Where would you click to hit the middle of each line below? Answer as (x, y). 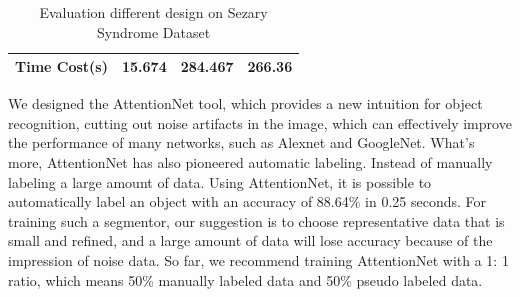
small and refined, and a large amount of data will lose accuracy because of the (250, 240)
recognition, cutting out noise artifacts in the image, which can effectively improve (260, 122)
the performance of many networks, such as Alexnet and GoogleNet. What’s (241, 142)
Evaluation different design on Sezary (153, 12)
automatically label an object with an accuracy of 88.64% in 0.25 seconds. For (247, 201)
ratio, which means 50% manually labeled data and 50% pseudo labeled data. (245, 279)
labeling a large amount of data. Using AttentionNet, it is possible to (220, 181)
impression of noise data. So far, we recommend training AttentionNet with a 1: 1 (258, 260)
